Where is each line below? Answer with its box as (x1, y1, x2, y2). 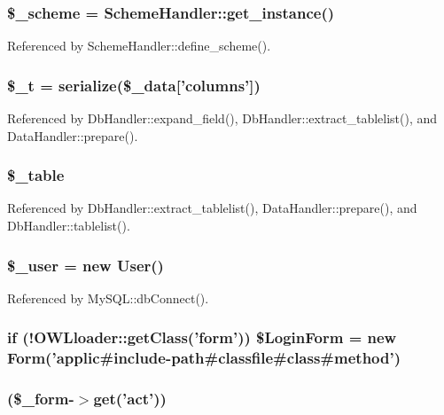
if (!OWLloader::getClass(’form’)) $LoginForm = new (7, 326, 397, 348)
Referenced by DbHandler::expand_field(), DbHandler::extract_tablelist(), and (7, 109, 438, 128)
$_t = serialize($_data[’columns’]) (7, 74, 261, 96)
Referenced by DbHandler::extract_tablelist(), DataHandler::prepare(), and (7, 199, 417, 217)
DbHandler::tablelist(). (7, 216, 130, 235)
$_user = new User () (7, 254, 164, 276)
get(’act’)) (93, 388, 167, 410)
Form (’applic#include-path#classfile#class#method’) (7, 347, 401, 369)
